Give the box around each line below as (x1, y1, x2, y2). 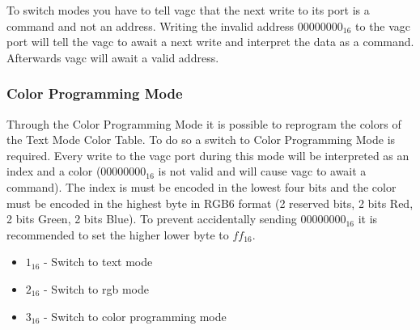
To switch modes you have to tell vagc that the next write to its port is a (6, 2, 370, 18)
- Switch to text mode (44, 253, 153, 270)
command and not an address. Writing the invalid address (6, 17, 295, 34)
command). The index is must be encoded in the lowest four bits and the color (6, 178, 397, 195)
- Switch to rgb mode (44, 280, 149, 297)
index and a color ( (6, 163, 101, 180)
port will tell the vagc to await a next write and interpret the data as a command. (6, 33, 414, 50)
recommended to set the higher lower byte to (6, 226, 229, 243)
